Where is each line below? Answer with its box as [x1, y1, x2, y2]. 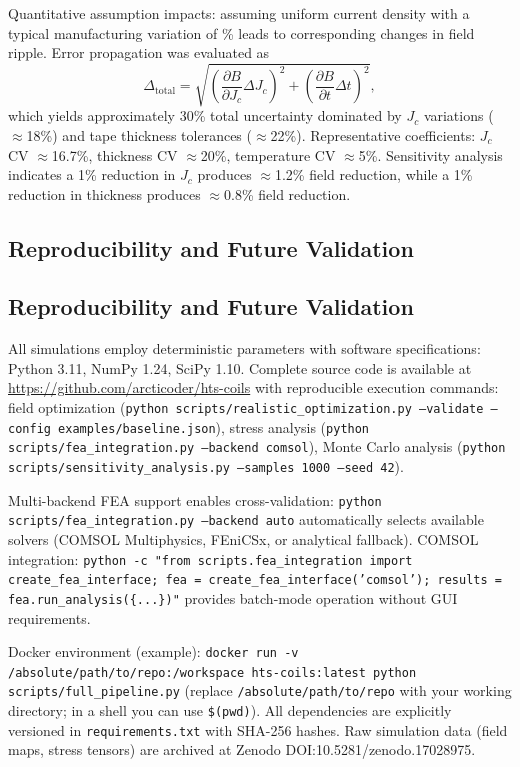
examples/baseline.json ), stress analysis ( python [58, 416, 370, 437]
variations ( [423, 105, 494, 126]
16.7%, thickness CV [51, 144, 178, 165]
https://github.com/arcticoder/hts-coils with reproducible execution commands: [8, 377, 499, 398]
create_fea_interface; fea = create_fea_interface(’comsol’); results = [8, 573, 502, 588]
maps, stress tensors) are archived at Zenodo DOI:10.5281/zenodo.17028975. [8, 739, 476, 760]
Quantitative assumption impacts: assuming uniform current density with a [8, 3, 470, 23]
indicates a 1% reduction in [8, 164, 176, 185]
